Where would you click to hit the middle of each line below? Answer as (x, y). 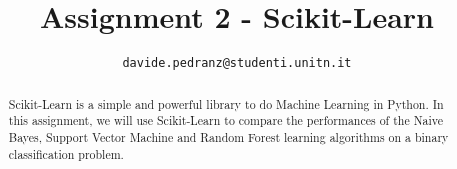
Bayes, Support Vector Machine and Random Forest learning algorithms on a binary (228, 136)
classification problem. (66, 153)
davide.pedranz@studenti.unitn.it (237, 63)
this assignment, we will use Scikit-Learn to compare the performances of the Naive (226, 120)
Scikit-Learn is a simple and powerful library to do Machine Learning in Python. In (226, 103)
